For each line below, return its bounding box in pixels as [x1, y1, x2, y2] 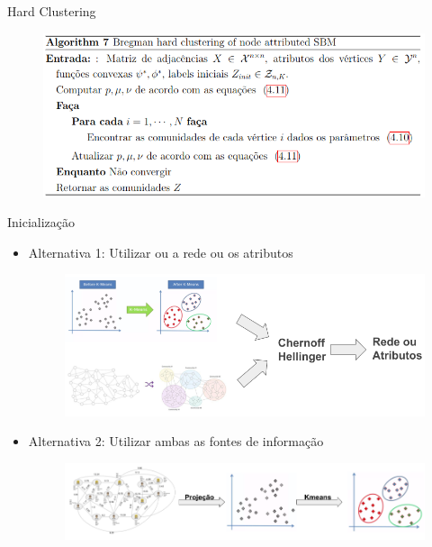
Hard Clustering [7, 2, 96, 20]
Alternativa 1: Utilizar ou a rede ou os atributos [28, 242, 293, 261]
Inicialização [7, 213, 76, 232]
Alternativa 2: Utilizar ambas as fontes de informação [28, 432, 324, 451]
